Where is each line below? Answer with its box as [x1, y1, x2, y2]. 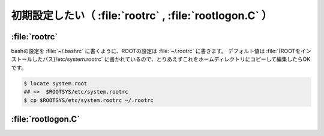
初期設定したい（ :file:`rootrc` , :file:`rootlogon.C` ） [11, 9, 272, 22]
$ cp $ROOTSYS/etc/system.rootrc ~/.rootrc [23, 97, 154, 104]
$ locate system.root [23, 80, 88, 86]
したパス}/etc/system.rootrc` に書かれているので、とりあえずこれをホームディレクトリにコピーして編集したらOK [32, 55, 311, 63]
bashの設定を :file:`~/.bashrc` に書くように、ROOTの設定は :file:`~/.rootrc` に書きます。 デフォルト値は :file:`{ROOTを [11, 48, 301, 55]
